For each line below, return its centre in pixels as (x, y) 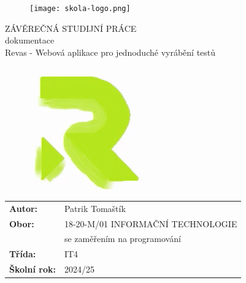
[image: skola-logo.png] (80, 9)
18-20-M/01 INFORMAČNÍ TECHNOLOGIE (151, 223)
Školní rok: (33, 269)
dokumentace (30, 40)
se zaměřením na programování (122, 239)
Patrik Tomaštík (95, 208)
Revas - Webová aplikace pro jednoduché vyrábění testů (110, 52)
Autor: (24, 208)
